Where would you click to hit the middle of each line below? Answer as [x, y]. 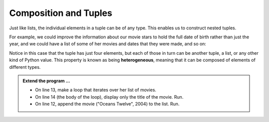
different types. [25, 67]
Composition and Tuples [61, 13]
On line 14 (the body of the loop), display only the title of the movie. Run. [109, 97]
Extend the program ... [46, 81]
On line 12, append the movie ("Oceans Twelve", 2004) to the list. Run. [107, 104]
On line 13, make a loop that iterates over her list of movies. [96, 90]
